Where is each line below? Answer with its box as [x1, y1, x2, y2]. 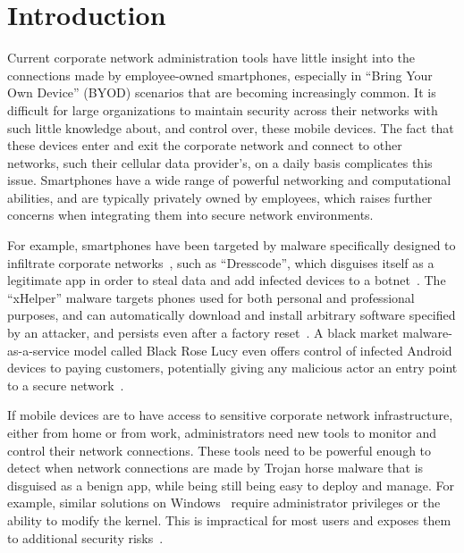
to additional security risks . [7, 528, 164, 547]
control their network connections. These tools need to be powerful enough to [7, 440, 432, 459]
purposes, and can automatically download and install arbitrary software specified [7, 306, 456, 324]
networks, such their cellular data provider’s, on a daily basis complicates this [7, 153, 433, 172]
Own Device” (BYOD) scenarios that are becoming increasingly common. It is [7, 83, 436, 102]
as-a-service [7, 340, 70, 359]
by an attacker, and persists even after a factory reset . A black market [7, 323, 399, 342]
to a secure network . [7, 375, 124, 394]
